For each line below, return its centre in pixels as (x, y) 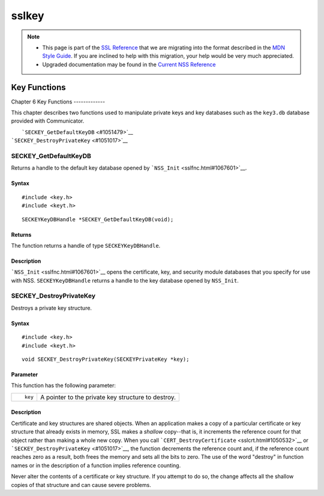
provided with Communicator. (48, 121)
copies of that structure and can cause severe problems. (81, 485)
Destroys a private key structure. (52, 308)
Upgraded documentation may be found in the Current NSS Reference (129, 64)
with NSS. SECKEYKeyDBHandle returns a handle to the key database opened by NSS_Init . (125, 280)
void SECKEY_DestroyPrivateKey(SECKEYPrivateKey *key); (106, 359)
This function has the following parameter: (64, 385)
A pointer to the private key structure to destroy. (108, 397)
